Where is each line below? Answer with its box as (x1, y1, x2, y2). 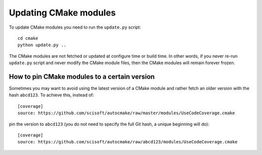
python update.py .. (17, 42, 66, 48)
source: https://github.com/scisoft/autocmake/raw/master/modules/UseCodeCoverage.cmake (17, 110, 235, 116)
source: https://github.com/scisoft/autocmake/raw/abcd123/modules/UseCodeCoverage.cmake (17, 139, 238, 145)
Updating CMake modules (9, 7, 116, 18)
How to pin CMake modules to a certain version (9, 72, 155, 81)
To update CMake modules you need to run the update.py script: (9, 24, 141, 30)
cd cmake (17, 35, 38, 41)
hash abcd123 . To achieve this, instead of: (9, 92, 94, 98)
